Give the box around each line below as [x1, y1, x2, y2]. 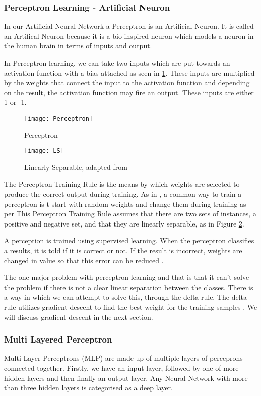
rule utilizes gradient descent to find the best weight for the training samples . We [4, 302, 257, 312]
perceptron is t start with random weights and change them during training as [4, 198, 246, 209]
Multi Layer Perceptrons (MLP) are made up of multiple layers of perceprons [4, 353, 243, 363]
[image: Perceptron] [24, 115, 93, 122]
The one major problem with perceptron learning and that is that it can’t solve [4, 272, 249, 282]
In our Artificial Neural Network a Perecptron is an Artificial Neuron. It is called [4, 21, 254, 31]
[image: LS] [24, 147, 64, 155]
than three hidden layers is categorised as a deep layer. [4, 382, 173, 393]
